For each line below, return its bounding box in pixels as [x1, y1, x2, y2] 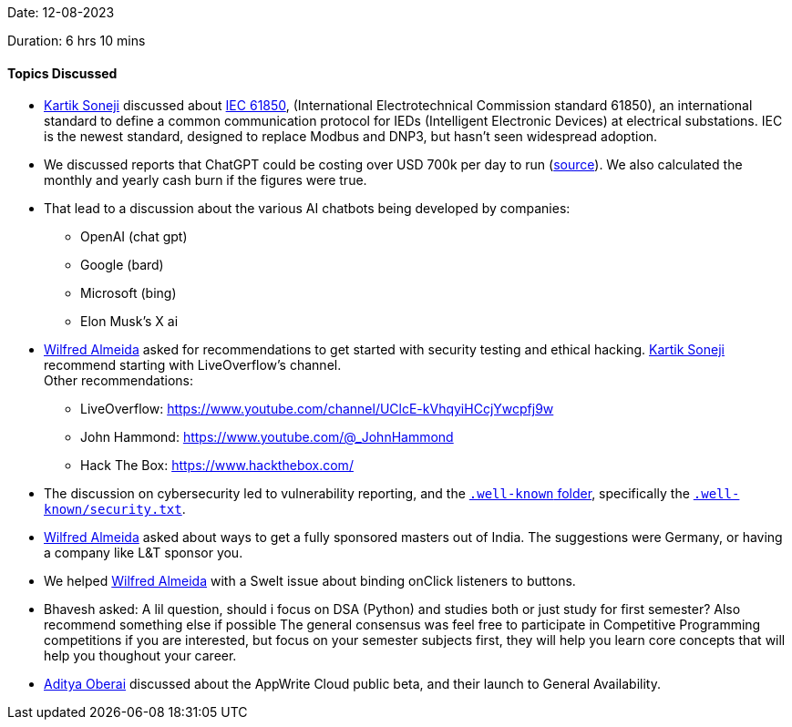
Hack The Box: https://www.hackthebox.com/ [80, 457, 354, 474]
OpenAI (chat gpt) [80, 229, 188, 245]
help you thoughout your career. [44, 648, 237, 664]
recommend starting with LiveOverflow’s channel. [44, 357, 342, 374]
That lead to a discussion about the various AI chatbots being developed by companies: [44, 200, 571, 217]
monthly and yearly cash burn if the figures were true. [44, 172, 367, 189]
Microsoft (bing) [80, 285, 177, 302]
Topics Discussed [7, 65, 118, 81]
